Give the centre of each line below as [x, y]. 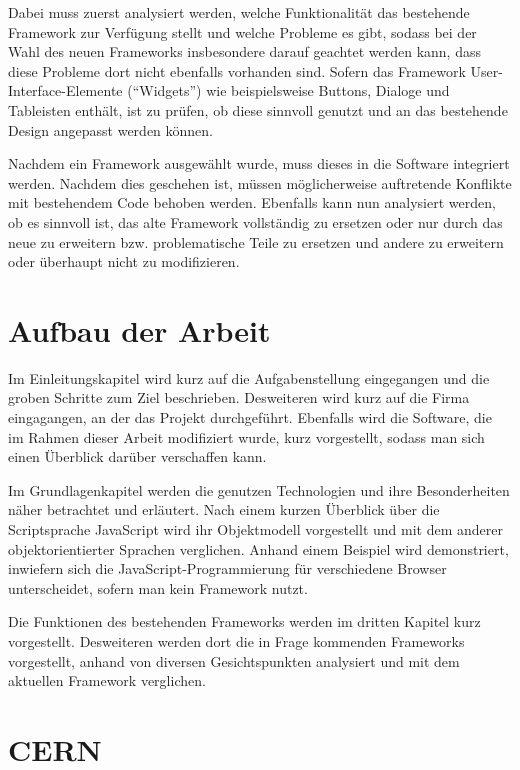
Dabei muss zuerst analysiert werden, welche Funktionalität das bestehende [239, 12]
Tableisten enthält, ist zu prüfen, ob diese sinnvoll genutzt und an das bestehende [258, 109]
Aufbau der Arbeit [139, 329]
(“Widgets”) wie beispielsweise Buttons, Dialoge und [288, 90]
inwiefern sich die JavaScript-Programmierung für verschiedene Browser [227, 568]
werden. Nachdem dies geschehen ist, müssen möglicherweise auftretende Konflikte [260, 182]
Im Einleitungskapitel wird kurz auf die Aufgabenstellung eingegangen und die [249, 377]
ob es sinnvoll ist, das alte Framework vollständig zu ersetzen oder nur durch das [255, 221]
